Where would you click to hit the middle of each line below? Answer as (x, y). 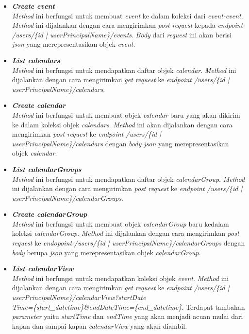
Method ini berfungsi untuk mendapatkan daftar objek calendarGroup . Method (128, 179)
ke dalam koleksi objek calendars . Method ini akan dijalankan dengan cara (122, 124)
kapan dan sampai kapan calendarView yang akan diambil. (100, 325)
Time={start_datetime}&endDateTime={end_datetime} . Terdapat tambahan (128, 307)
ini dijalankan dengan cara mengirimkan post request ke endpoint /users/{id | (127, 188)
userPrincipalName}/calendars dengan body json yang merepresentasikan (120, 143)
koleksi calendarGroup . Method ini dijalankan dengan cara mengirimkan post (125, 233)
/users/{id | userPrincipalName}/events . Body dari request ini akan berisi (122, 34)
